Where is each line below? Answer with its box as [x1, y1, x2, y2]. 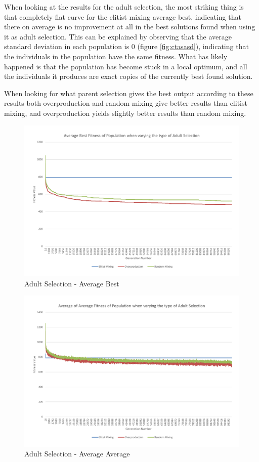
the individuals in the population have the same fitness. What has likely [4, 51, 228, 61]
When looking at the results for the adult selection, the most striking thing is [4, 2, 244, 12]
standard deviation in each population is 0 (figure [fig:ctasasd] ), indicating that [4, 41, 249, 52]
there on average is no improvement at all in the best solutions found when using [4, 21, 255, 32]
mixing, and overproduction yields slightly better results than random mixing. [4, 107, 246, 118]
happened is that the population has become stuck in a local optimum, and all [4, 61, 247, 71]
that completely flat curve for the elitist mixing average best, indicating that [4, 11, 241, 22]
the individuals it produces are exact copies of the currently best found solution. [4, 71, 253, 81]
